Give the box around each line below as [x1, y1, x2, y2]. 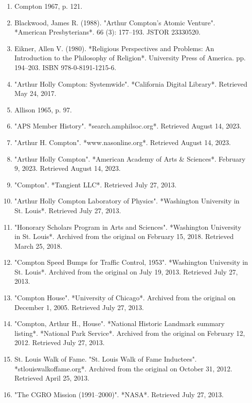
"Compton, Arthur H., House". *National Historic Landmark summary [14, 318, 225, 329]
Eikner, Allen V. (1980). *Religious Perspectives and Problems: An [14, 43, 215, 53]
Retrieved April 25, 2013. [14, 373, 90, 383]
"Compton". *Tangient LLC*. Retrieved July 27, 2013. [14, 179, 177, 189]
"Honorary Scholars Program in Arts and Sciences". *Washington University [14, 221, 241, 232]
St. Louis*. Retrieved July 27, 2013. [14, 205, 121, 215]
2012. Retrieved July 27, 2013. [14, 337, 105, 348]
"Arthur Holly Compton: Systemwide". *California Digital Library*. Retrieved [14, 78, 248, 89]
